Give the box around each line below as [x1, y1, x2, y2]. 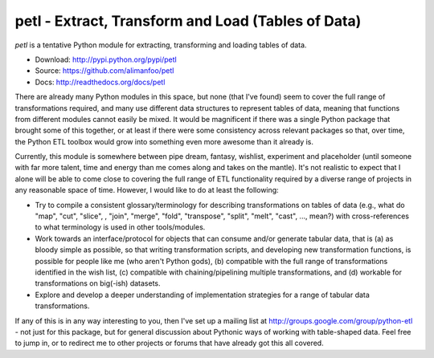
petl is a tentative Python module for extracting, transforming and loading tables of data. [14, 40, 307, 50]
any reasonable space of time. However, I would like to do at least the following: [14, 185, 279, 195]
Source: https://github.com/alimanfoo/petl [35, 66, 174, 75]
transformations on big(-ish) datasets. [35, 279, 161, 288]
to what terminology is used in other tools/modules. [35, 222, 206, 232]
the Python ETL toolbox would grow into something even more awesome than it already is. [14, 136, 313, 146]
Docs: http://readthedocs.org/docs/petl [35, 77, 166, 87]
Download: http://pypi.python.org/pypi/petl [35, 55, 177, 64]
